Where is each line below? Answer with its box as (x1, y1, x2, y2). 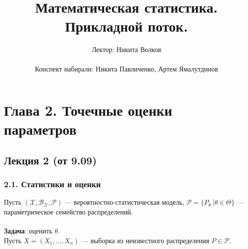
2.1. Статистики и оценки (4, 178, 101, 190)
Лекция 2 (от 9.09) (4, 152, 97, 167)
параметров (4, 119, 77, 139)
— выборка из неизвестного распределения (81, 235, 210, 245)
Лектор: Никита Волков (91, 44, 161, 54)
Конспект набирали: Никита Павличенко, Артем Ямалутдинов (35, 63, 218, 73)
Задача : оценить (4, 226, 53, 236)
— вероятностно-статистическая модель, (65, 197, 184, 207)
